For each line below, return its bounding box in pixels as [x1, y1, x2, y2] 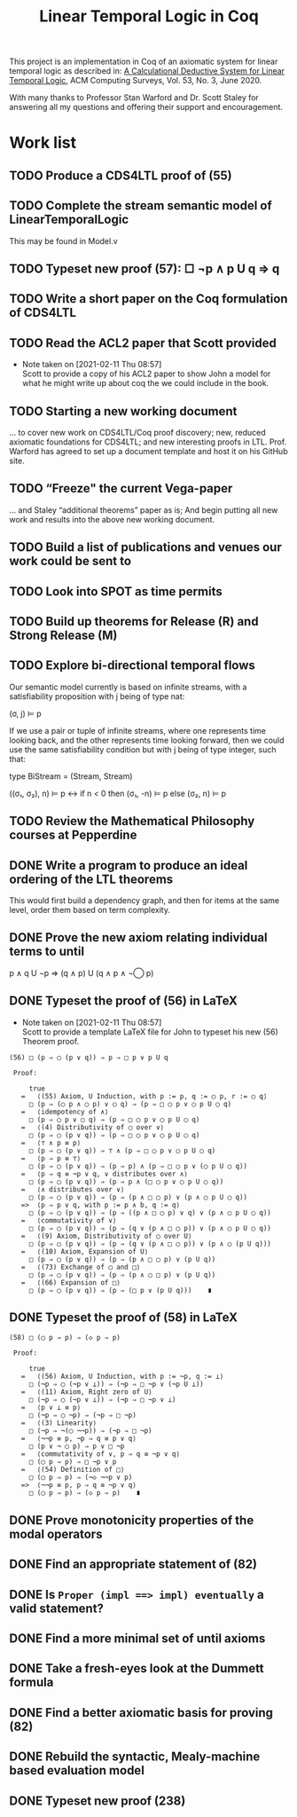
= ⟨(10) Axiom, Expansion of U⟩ [20, 1247, 149, 1256]
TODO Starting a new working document [9, 404, 238, 419]
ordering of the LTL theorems [9, 871, 174, 886]
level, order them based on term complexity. [9, 904, 171, 915]
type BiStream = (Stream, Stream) [9, 770, 133, 782]
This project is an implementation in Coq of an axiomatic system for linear [9, 56, 278, 67]
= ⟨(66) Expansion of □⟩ [20, 1278, 121, 1287]
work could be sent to [9, 554, 131, 569]
